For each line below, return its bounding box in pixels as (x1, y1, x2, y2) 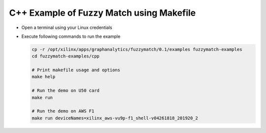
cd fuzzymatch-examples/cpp (32, 53, 100, 59)
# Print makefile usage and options (32, 67, 121, 73)
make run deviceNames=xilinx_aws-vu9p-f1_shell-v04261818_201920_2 (32, 115, 199, 121)
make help (32, 74, 56, 80)
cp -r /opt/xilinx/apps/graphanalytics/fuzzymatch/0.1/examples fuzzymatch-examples (32, 47, 242, 52)
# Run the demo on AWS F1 (32, 108, 95, 114)
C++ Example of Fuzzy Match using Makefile (9, 7, 196, 18)
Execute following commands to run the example (21, 33, 121, 39)
